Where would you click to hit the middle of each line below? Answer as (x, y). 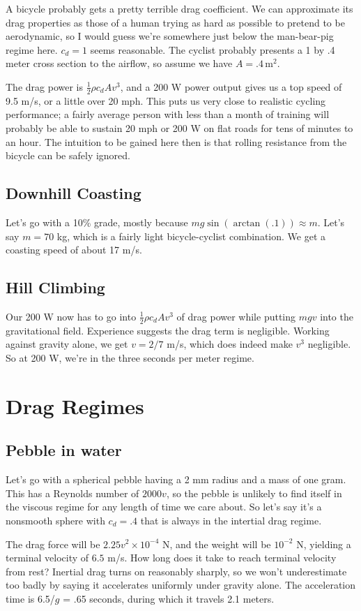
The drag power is (44, 86)
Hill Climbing (55, 287)
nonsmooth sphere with (55, 520)
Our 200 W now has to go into (71, 316)
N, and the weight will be (217, 544)
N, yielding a (324, 544)
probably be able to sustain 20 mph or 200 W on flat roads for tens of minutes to (179, 127)
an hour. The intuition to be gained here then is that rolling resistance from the (176, 141)
